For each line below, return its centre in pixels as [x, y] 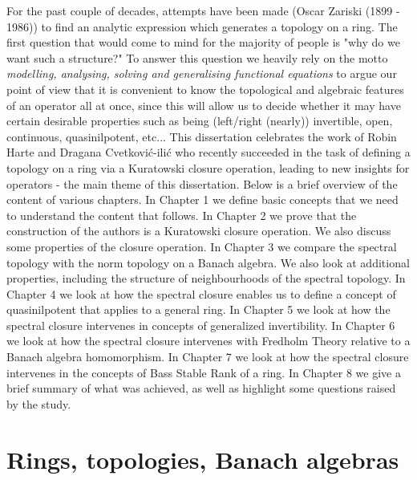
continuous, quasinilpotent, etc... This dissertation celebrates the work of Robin [202, 136]
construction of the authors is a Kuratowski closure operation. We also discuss [199, 231]
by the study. [39, 403]
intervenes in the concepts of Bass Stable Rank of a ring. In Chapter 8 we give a [204, 372]
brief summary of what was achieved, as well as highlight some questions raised [201, 388]
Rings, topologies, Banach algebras [203, 459]
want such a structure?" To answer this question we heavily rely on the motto [197, 57]
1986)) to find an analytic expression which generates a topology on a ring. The [202, 26]
